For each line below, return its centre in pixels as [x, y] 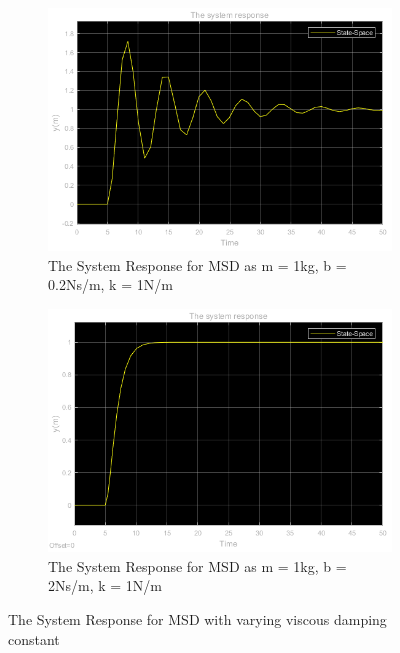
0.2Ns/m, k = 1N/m [110, 284]
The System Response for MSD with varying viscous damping [197, 619]
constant [34, 638]
